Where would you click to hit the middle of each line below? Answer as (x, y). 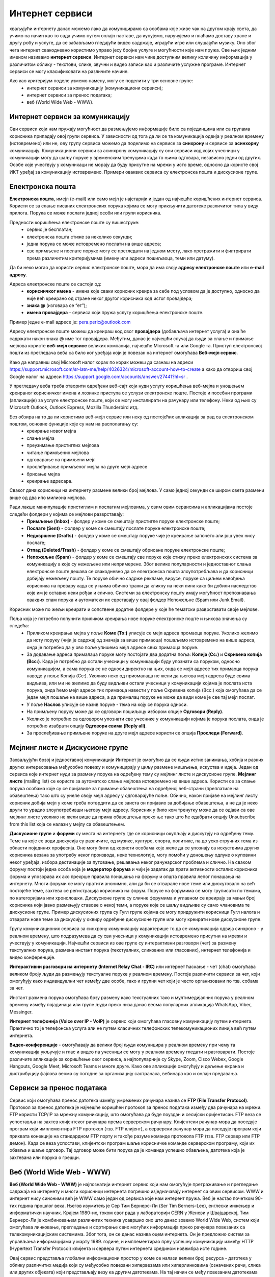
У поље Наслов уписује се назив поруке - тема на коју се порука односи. (107, 704)
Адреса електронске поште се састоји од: (56, 284)
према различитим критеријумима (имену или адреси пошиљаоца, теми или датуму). (121, 258)
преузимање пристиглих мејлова (63, 445)
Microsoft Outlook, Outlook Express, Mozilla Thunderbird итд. (74, 407)
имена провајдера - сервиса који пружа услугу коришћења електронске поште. (115, 313)
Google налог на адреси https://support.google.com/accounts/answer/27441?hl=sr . (99, 376)
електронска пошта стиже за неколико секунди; (79, 237)
